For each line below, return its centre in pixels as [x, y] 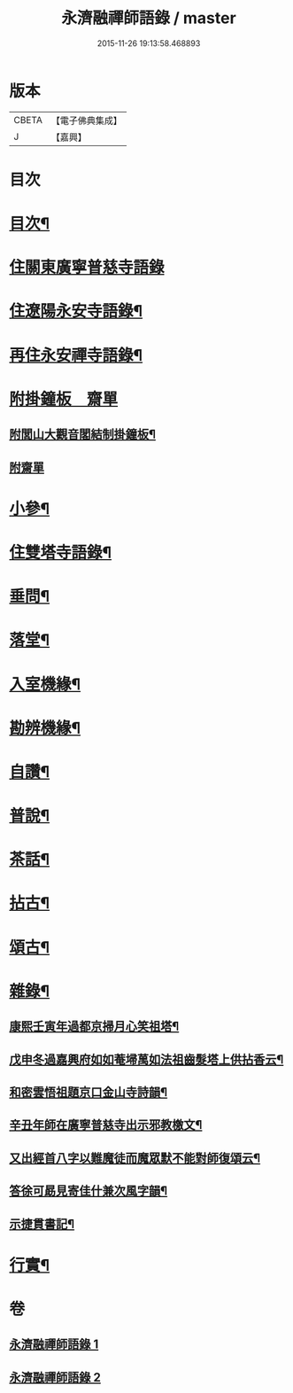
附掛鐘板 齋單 [64, 399]
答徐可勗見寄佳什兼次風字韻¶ [89, 1191]
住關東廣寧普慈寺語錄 [87, 268]
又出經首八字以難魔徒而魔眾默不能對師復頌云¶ [135, 1158]
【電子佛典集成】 [86, 121]
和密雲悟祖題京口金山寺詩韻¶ [89, 1092]
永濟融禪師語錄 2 [55, 1377]
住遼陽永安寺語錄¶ [76, 311]
